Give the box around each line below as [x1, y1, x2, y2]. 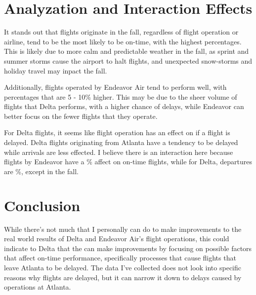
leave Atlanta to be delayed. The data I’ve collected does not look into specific [4, 262, 241, 272]
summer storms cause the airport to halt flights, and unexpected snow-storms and [4, 55, 253, 66]
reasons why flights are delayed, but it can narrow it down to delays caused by [4, 272, 242, 282]
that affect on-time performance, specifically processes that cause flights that [4, 253, 236, 263]
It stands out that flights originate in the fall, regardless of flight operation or [4, 27, 239, 37]
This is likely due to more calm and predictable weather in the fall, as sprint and [4, 46, 249, 56]
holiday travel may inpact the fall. [4, 65, 107, 75]
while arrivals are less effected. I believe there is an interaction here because [4, 147, 233, 157]
